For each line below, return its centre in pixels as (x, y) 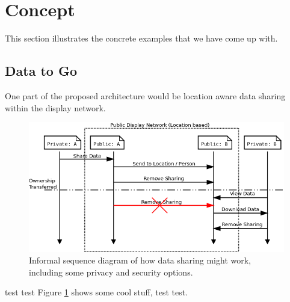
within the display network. (55, 107)
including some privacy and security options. (111, 272)
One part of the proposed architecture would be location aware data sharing (145, 95)
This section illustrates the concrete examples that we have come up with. (141, 38)
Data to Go (41, 71)
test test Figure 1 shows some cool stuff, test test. (97, 292)
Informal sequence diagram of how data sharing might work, (140, 260)
